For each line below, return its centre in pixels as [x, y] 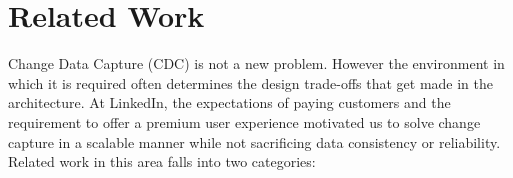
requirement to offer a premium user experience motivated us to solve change [244, 121]
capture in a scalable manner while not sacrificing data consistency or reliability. [254, 141]
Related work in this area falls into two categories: [162, 161]
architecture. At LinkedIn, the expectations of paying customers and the [229, 102]
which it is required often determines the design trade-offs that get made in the [250, 82]
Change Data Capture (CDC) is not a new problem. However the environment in [256, 63]
